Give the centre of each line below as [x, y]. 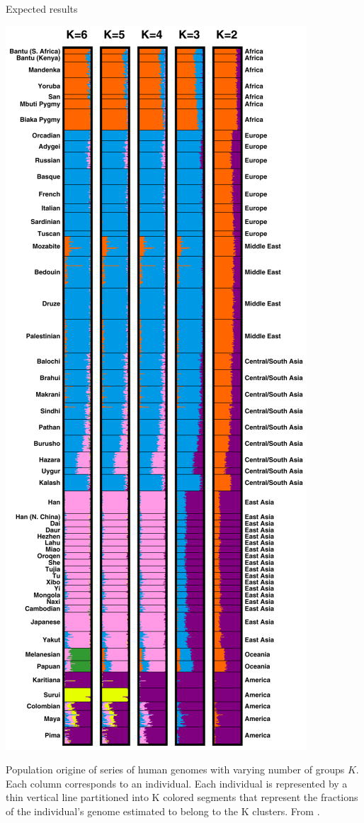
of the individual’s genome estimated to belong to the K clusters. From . [163, 811]
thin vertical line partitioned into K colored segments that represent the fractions [182, 797]
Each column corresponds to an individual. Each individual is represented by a [177, 783]
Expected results [42, 9]
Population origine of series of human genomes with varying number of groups [175, 769]
